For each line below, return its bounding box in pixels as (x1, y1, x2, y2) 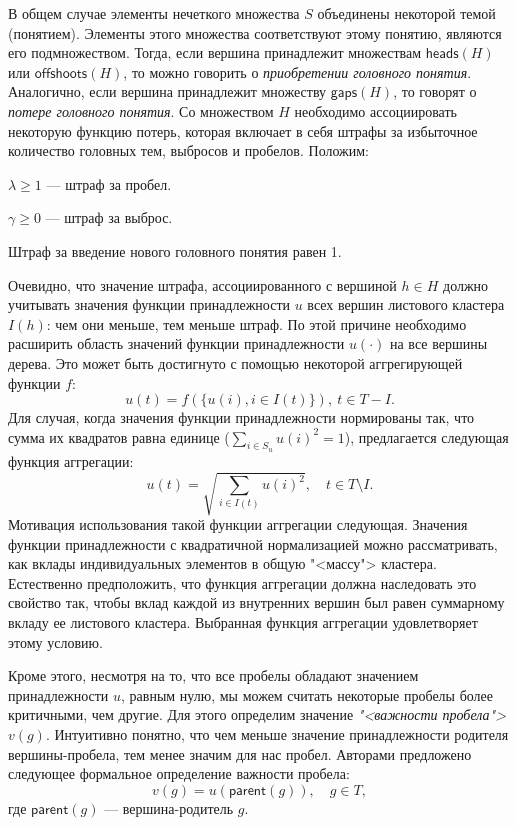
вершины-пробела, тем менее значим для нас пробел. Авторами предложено (8, 743, 472, 764)
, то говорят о (393, 81, 477, 102)
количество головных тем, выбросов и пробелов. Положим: (8, 140, 370, 161)
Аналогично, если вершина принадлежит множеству (8, 81, 327, 102)
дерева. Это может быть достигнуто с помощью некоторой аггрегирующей (8, 352, 463, 373)
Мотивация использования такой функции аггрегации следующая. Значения (8, 514, 468, 535)
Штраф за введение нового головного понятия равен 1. (8, 240, 342, 261)
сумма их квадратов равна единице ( (8, 426, 230, 447)
